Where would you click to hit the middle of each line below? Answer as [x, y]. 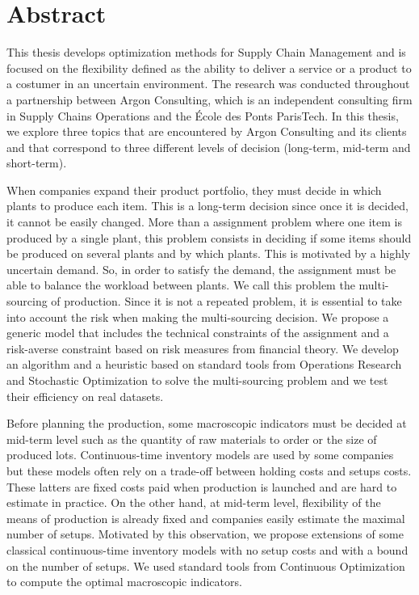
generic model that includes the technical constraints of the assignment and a [198, 333]
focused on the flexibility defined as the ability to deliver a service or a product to [209, 68]
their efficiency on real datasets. [85, 396]
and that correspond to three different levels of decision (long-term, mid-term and [209, 147]
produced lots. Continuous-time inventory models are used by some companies [200, 455]
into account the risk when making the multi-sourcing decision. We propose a [198, 316]
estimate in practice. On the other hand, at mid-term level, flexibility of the [194, 502]
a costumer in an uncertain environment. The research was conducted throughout [208, 84]
